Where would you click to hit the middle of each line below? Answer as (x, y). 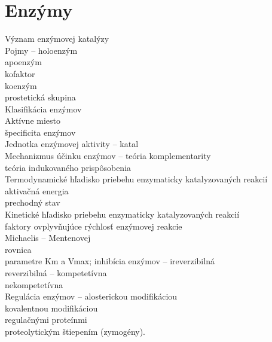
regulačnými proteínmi (46, 320)
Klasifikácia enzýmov (43, 109)
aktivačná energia (37, 190)
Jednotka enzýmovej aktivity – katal (72, 144)
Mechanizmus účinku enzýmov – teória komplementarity (108, 156)
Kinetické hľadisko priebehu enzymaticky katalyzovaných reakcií (122, 214)
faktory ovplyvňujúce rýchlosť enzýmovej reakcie (94, 226)
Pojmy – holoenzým (41, 50)
